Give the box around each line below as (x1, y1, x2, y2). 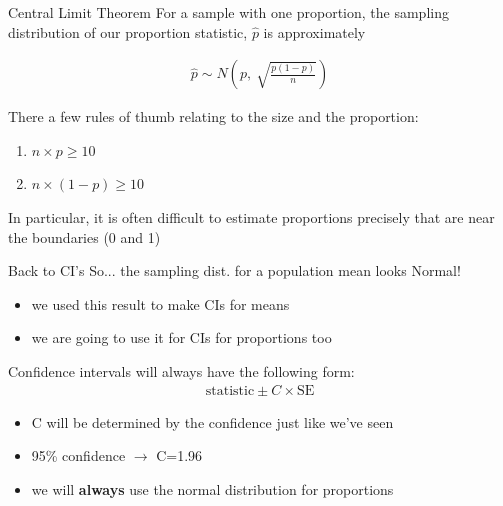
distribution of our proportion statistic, (8, 21, 248, 42)
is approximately (263, 21, 366, 42)
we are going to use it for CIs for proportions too (31, 327, 332, 348)
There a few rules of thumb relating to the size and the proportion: (8, 106, 419, 127)
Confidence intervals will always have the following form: (8, 360, 355, 381)
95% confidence (31, 445, 126, 466)
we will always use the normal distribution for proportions (31, 478, 394, 499)
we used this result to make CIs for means (31, 293, 290, 314)
